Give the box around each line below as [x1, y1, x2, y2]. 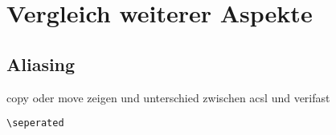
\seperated [6, 117, 64, 129]
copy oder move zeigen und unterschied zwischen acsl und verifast [6, 89, 330, 105]
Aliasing [6, 51, 76, 76]
